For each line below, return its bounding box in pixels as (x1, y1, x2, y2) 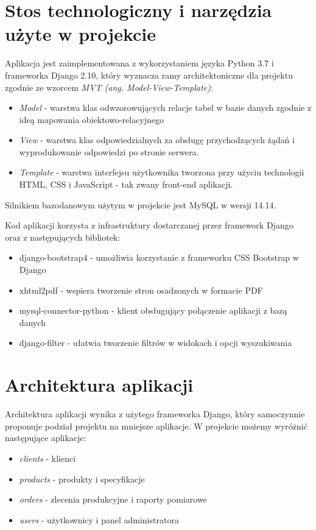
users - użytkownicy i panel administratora (19, 513, 179, 526)
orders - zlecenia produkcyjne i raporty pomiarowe (19, 493, 207, 506)
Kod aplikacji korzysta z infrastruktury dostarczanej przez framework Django (5, 219, 293, 231)
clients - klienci (19, 451, 76, 464)
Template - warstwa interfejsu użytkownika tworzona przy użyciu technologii (19, 166, 304, 178)
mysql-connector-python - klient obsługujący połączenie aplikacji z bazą (19, 304, 287, 317)
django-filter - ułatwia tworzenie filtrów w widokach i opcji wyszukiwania (19, 336, 292, 349)
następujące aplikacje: (5, 431, 86, 444)
